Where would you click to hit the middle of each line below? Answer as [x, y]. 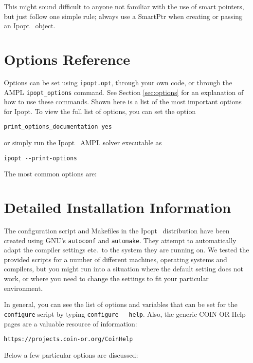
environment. [23, 288]
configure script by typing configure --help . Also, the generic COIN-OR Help [125, 314]
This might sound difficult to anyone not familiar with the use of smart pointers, [124, 6]
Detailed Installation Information [117, 207]
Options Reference [67, 59]
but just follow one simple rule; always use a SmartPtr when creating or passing [123, 16]
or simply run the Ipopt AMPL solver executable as [83, 143]
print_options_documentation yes [58, 127]
